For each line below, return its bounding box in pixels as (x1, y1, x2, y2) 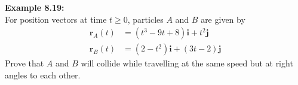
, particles (127, 13, 164, 25)
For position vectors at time (5, 13, 107, 25)
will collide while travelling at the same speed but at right (81, 57, 293, 69)
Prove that (5, 57, 44, 69)
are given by (201, 13, 245, 25)
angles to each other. (5, 68, 81, 81)
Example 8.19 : (5, 1, 64, 13)
